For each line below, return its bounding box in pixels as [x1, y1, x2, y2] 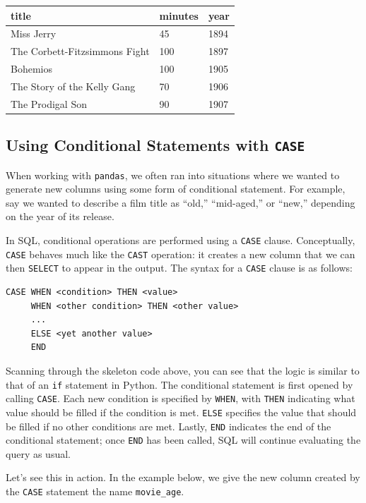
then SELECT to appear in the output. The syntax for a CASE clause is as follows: [6, 260, 353, 275]
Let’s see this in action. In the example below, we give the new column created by [6, 470, 360, 485]
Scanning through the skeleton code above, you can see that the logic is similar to [6, 363, 360, 377]
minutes [159, 8, 199, 23]
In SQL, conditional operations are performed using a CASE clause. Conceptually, [6, 233, 355, 248]
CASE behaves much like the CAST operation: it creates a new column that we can [6, 246, 355, 261]
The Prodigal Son [11, 96, 87, 111]
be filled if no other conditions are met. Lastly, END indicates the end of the [6, 418, 331, 433]
